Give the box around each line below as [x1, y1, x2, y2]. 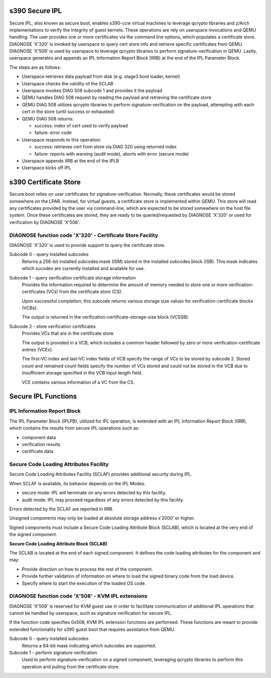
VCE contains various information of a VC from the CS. [22, 379, 135, 385]
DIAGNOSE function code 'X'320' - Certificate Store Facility [9, 231, 158, 238]
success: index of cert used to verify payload [34, 122, 128, 128]
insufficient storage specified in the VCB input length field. [22, 370, 143, 376]
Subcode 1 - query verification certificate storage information [9, 275, 136, 281]
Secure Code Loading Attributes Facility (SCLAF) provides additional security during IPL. [9, 471, 193, 477]
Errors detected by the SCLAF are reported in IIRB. [9, 506, 114, 512]
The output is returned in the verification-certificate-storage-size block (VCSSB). [22, 314, 189, 320]
